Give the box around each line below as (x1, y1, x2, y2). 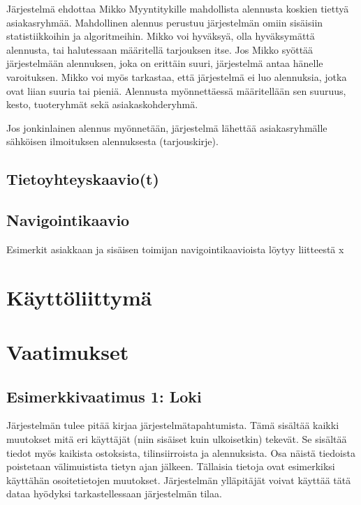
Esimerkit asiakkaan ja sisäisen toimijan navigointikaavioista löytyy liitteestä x (6, 241, 344, 256)
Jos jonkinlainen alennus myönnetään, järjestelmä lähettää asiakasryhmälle (6, 120, 327, 135)
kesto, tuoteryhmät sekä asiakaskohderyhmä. (6, 97, 198, 112)
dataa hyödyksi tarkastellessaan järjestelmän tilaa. (6, 486, 222, 501)
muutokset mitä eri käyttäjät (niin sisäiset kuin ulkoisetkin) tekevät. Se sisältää (6, 432, 347, 446)
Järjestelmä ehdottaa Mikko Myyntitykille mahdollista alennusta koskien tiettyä (6, 1, 349, 15)
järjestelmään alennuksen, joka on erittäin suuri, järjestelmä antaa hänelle (6, 56, 323, 70)
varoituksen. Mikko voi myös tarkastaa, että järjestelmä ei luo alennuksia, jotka (6, 69, 347, 84)
